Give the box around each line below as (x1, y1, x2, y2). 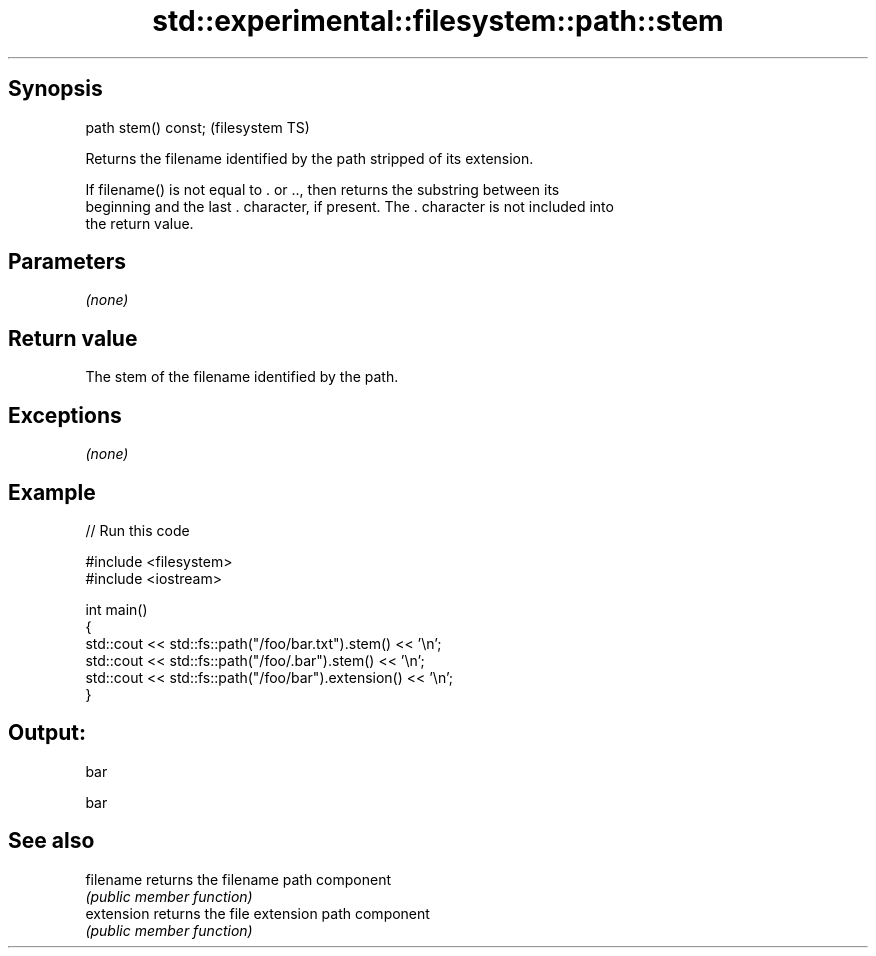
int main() (85, 600, 148, 618)
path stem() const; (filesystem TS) (85, 118, 310, 136)
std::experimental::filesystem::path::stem (152, 4, 724, 38)
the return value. (85, 214, 194, 232)
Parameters (8, 249, 126, 275)
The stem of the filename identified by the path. (85, 368, 399, 386)
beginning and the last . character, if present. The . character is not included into (85, 197, 614, 215)
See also (8, 828, 95, 854)
